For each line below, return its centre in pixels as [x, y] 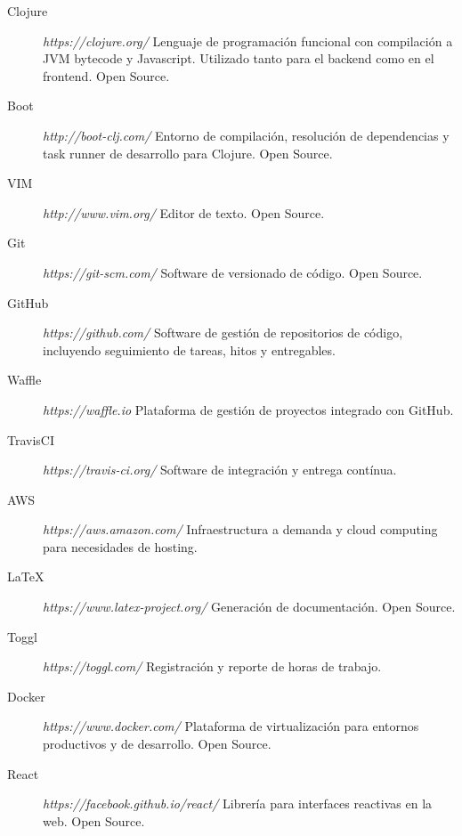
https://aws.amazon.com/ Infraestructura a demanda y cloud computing [240, 529]
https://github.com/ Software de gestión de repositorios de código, [223, 333]
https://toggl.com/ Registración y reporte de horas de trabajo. [212, 666]
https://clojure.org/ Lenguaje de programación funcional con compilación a [248, 41]
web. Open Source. [94, 820]
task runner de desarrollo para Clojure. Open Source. [188, 153]
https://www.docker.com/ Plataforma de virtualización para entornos [231, 726]
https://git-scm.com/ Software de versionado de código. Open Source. [233, 272]
